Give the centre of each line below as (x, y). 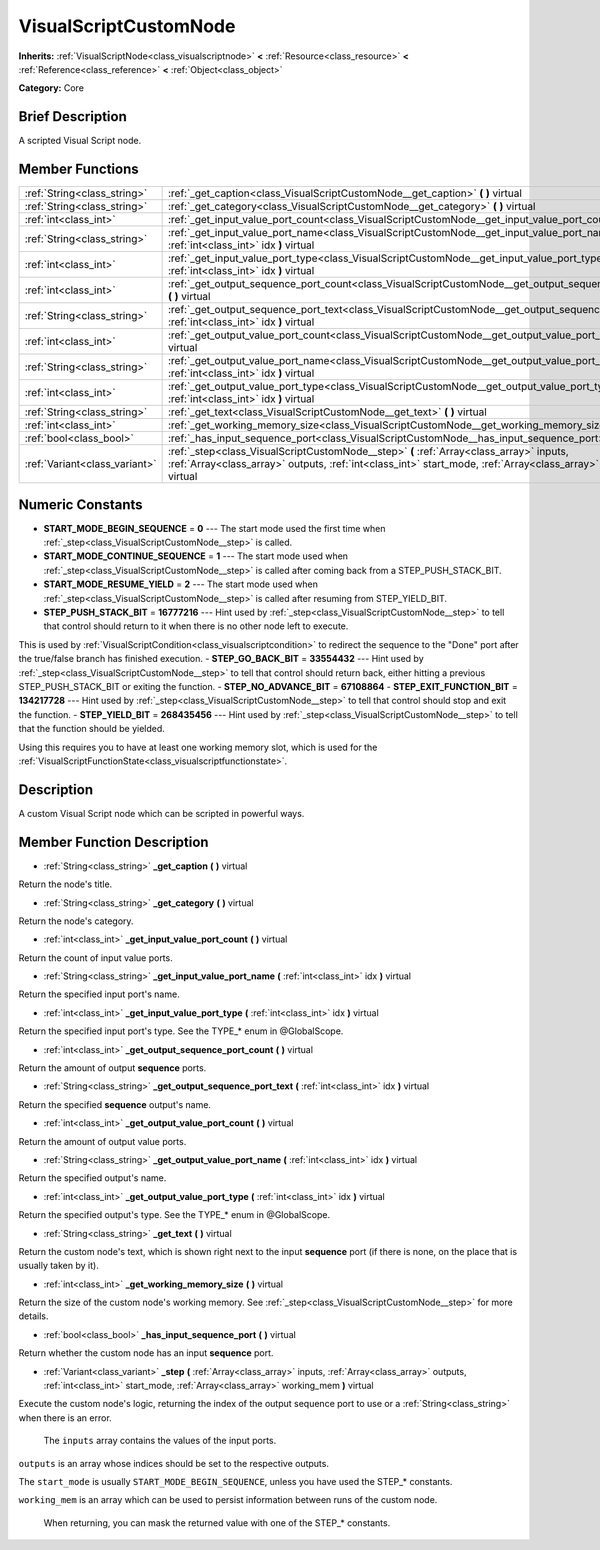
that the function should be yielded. (91, 729)
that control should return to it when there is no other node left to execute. (196, 626)
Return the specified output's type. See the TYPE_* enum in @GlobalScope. (174, 1215)
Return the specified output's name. (92, 1178)
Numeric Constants (81, 504)
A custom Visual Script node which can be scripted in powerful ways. (161, 813)
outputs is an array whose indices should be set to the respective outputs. (174, 1463)
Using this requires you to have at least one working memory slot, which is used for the (198, 747)
